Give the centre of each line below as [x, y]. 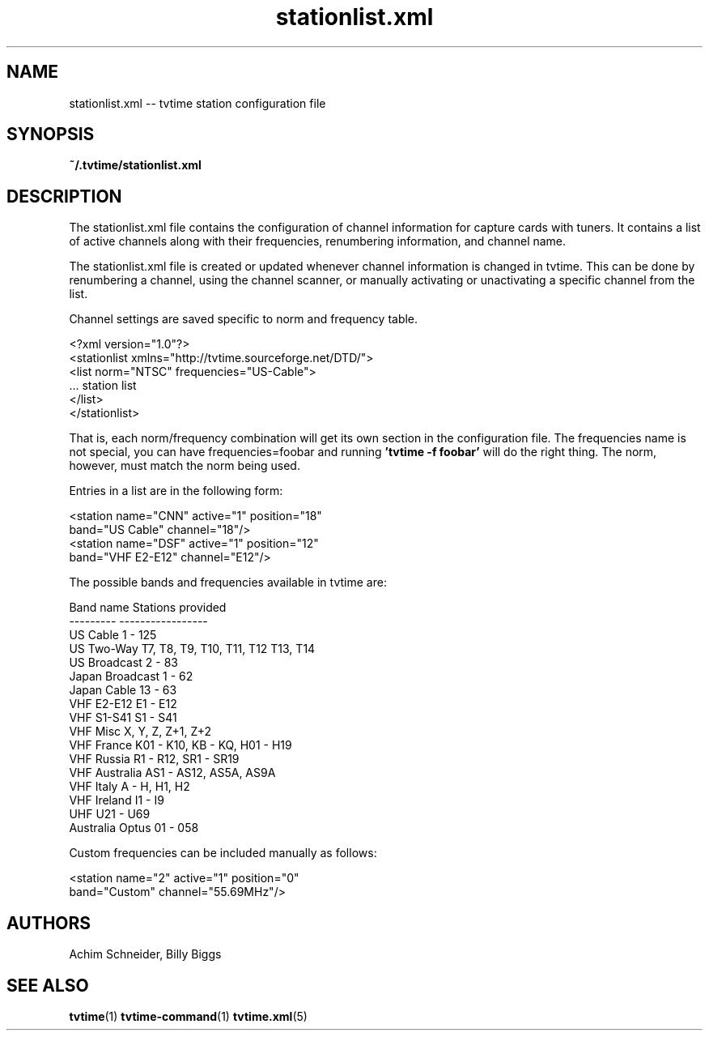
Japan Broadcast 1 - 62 [131, 676]
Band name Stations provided [148, 608]
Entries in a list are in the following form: [176, 491]
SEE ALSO [48, 985]
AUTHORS [49, 923]
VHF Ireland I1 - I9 [117, 800]
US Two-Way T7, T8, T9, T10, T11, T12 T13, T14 [192, 649]
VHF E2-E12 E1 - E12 [123, 704]
